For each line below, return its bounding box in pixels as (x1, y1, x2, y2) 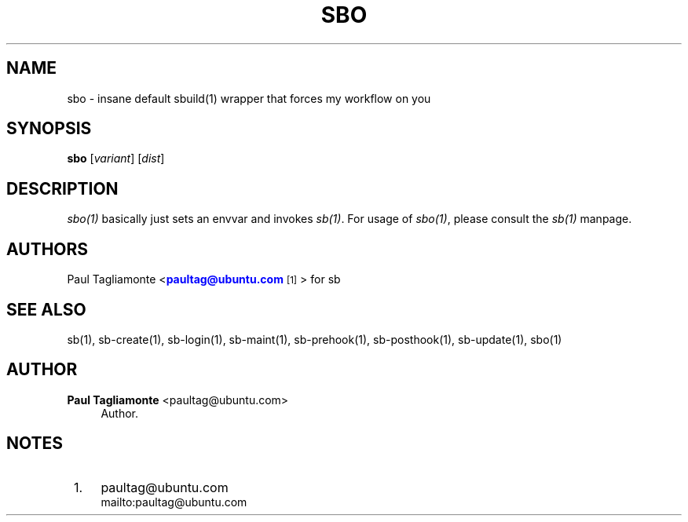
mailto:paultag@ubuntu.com (101, 495, 247, 509)
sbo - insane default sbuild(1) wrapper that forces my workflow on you (67, 91, 431, 105)
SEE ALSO (6, 299, 86, 319)
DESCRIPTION (6, 178, 119, 199)
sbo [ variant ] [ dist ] (67, 151, 165, 166)
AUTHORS (6, 239, 89, 259)
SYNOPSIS (6, 119, 92, 139)
